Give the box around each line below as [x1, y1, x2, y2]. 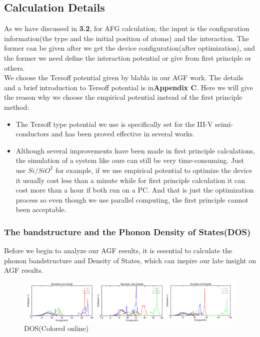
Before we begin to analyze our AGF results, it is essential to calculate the [4, 245, 232, 256]
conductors [15, 128, 49, 139]
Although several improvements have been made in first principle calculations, [15, 145, 255, 155]
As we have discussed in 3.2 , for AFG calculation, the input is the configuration [4, 23, 249, 34]
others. [4, 62, 25, 73]
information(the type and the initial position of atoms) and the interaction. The [4, 33, 249, 43]
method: [4, 101, 29, 112]
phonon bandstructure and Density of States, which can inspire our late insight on [4, 255, 256, 265]
